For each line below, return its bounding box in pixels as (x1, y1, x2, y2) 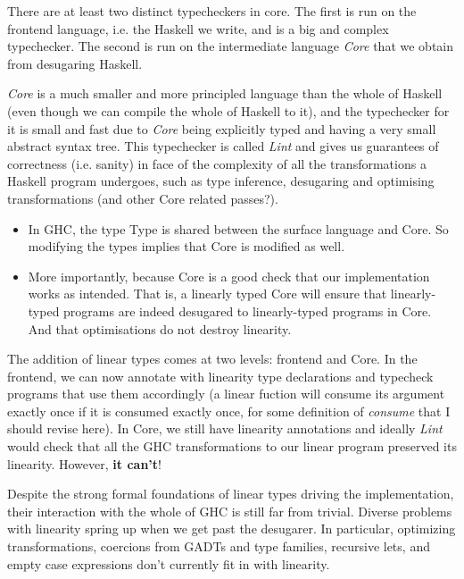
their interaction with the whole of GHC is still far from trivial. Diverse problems (7, 501, 452, 520)
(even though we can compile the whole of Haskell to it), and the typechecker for (7, 101, 450, 120)
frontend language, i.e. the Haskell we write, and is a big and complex (7, 19, 389, 38)
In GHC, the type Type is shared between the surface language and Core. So (28, 219, 449, 238)
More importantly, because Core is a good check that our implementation (28, 266, 430, 285)
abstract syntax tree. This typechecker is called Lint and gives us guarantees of (7, 137, 439, 155)
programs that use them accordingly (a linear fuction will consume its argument (7, 384, 445, 403)
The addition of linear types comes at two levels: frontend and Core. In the (7, 349, 418, 368)
